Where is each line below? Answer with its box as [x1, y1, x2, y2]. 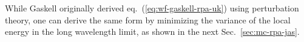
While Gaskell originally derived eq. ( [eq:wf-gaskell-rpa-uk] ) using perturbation [5, 2, 299, 14]
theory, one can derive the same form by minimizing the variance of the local [5, 13, 291, 26]
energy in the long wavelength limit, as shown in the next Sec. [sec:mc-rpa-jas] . [5, 25, 300, 38]
